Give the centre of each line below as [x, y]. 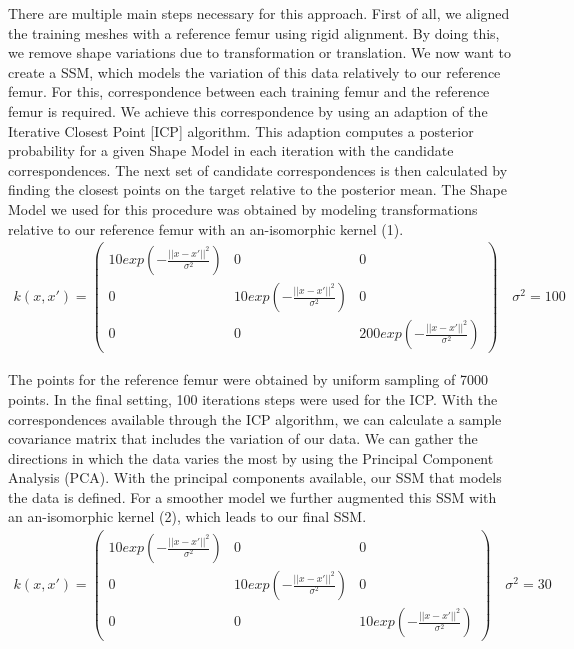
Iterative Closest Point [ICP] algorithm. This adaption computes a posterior [241, 130]
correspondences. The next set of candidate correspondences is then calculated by [258, 169]
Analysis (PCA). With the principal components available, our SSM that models [255, 477]
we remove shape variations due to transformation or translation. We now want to [259, 52]
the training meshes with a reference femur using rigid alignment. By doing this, [254, 32]
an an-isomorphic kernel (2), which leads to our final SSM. [187, 516]
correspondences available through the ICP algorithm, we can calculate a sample [255, 418]
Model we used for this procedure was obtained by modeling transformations [243, 208]
